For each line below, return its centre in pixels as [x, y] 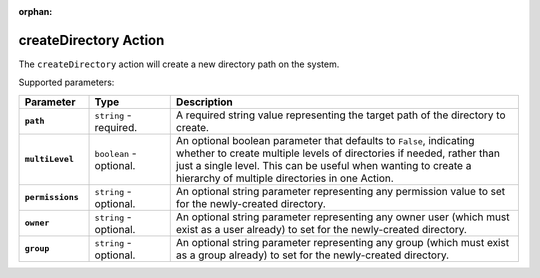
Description [204, 102]
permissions [51, 197]
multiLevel [49, 159]
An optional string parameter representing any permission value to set [340, 191]
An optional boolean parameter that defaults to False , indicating [325, 140]
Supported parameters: [66, 82]
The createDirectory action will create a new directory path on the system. [179, 64]
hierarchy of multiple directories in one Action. [284, 178]
